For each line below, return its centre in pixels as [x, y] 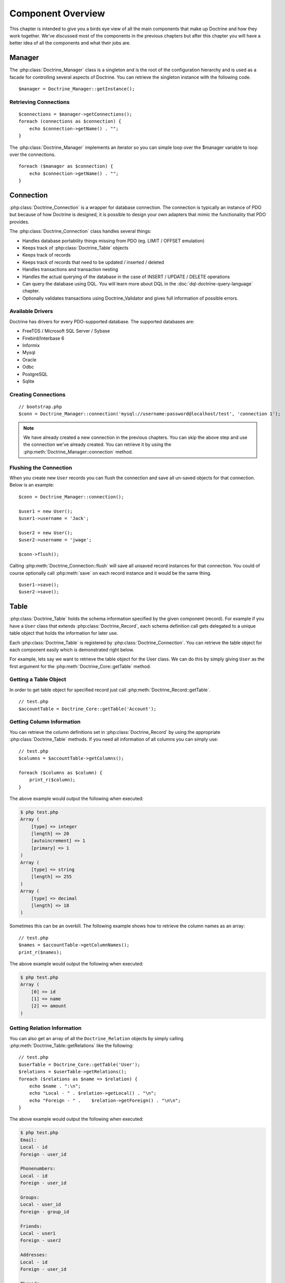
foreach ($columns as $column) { [60, 773]
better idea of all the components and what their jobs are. [70, 43]
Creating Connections [38, 394]
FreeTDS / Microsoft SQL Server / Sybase [66, 331]
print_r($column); [52, 780]
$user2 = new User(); [46, 533]
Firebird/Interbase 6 [43, 338]
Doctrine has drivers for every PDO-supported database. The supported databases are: [102, 321]
